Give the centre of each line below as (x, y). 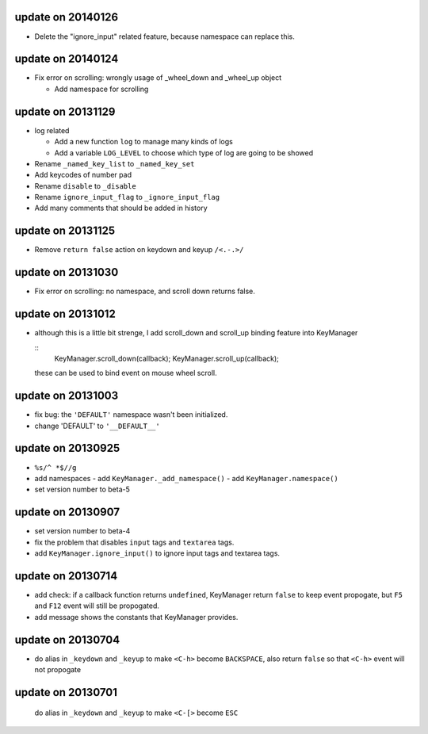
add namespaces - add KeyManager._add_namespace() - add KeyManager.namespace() (186, 478)
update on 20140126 (67, 17)
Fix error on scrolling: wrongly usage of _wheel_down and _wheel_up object (158, 78)
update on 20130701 (66, 692)
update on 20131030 (67, 272)
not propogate (58, 669)
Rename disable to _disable (85, 185)
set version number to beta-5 (82, 489)
